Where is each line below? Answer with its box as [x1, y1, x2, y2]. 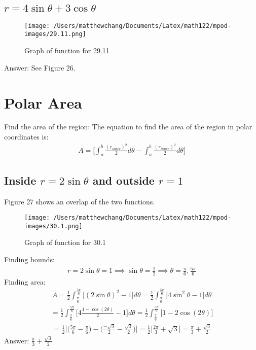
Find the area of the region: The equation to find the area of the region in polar [4, 121, 252, 132]
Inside [4, 172, 36, 188]
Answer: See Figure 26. [4, 62, 76, 73]
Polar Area [4, 92, 82, 113]
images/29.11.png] [24, 30, 86, 38]
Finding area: [4, 276, 46, 287]
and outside [92, 172, 155, 188]
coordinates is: [4, 131, 49, 142]
